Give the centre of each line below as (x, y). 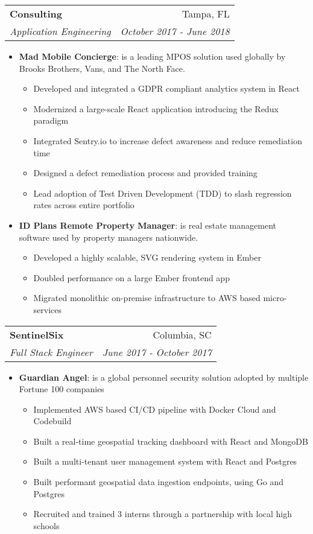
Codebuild (52, 421)
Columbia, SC (182, 334)
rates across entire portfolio (84, 205)
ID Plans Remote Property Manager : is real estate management (147, 225)
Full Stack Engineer (51, 352)
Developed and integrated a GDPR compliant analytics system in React (166, 88)
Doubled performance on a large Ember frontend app (131, 277)
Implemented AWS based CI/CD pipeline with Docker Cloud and (155, 409)
